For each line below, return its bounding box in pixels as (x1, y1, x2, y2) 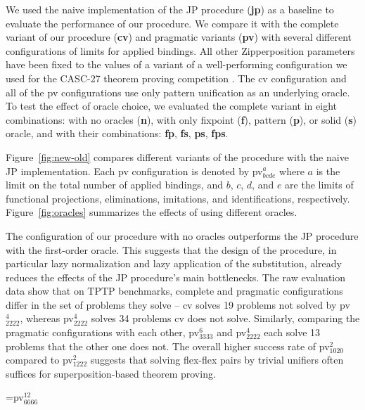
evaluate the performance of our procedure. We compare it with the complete (6, 15, 339, 30)
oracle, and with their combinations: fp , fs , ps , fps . (6, 126, 229, 141)
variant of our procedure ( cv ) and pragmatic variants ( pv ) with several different (6, 30, 352, 44)
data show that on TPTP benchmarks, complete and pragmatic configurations (6, 283, 343, 298)
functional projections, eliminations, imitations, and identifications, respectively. (6, 191, 350, 205)
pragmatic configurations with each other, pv (6, 325, 200, 340)
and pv (217, 325, 247, 340)
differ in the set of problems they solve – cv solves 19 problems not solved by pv (6, 297, 350, 312)
